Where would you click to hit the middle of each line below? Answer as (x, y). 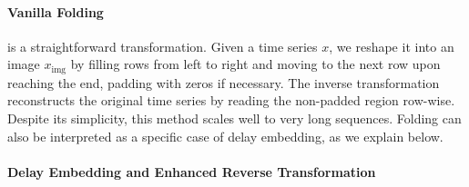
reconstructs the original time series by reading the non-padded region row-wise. (231, 100)
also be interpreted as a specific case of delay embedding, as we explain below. (225, 136)
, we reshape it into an (392, 46)
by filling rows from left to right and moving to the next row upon (255, 64)
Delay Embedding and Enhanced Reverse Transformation (192, 171)
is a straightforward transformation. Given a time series (163, 46)
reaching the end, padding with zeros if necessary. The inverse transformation (224, 82)
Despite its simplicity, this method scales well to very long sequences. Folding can (234, 118)
